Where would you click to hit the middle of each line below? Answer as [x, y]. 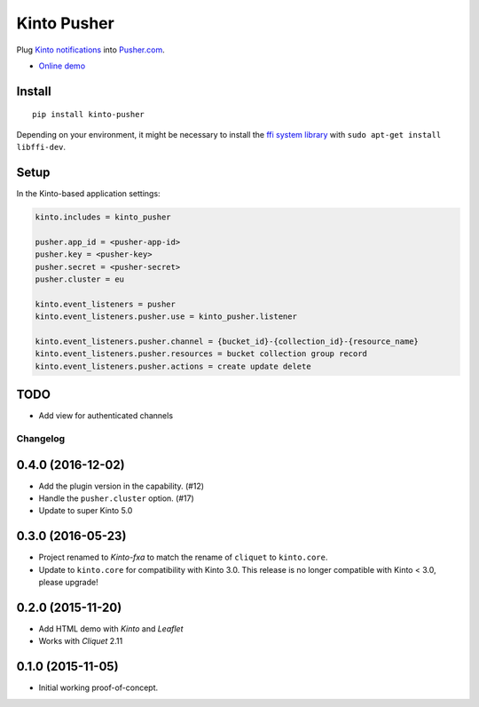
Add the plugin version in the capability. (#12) [121, 486]
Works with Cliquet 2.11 [81, 641]
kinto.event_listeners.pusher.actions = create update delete [173, 366]
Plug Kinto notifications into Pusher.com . [90, 50]
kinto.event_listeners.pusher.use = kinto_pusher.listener [166, 317]
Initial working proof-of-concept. [98, 687]
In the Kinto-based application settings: [88, 194]
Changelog [41, 438]
